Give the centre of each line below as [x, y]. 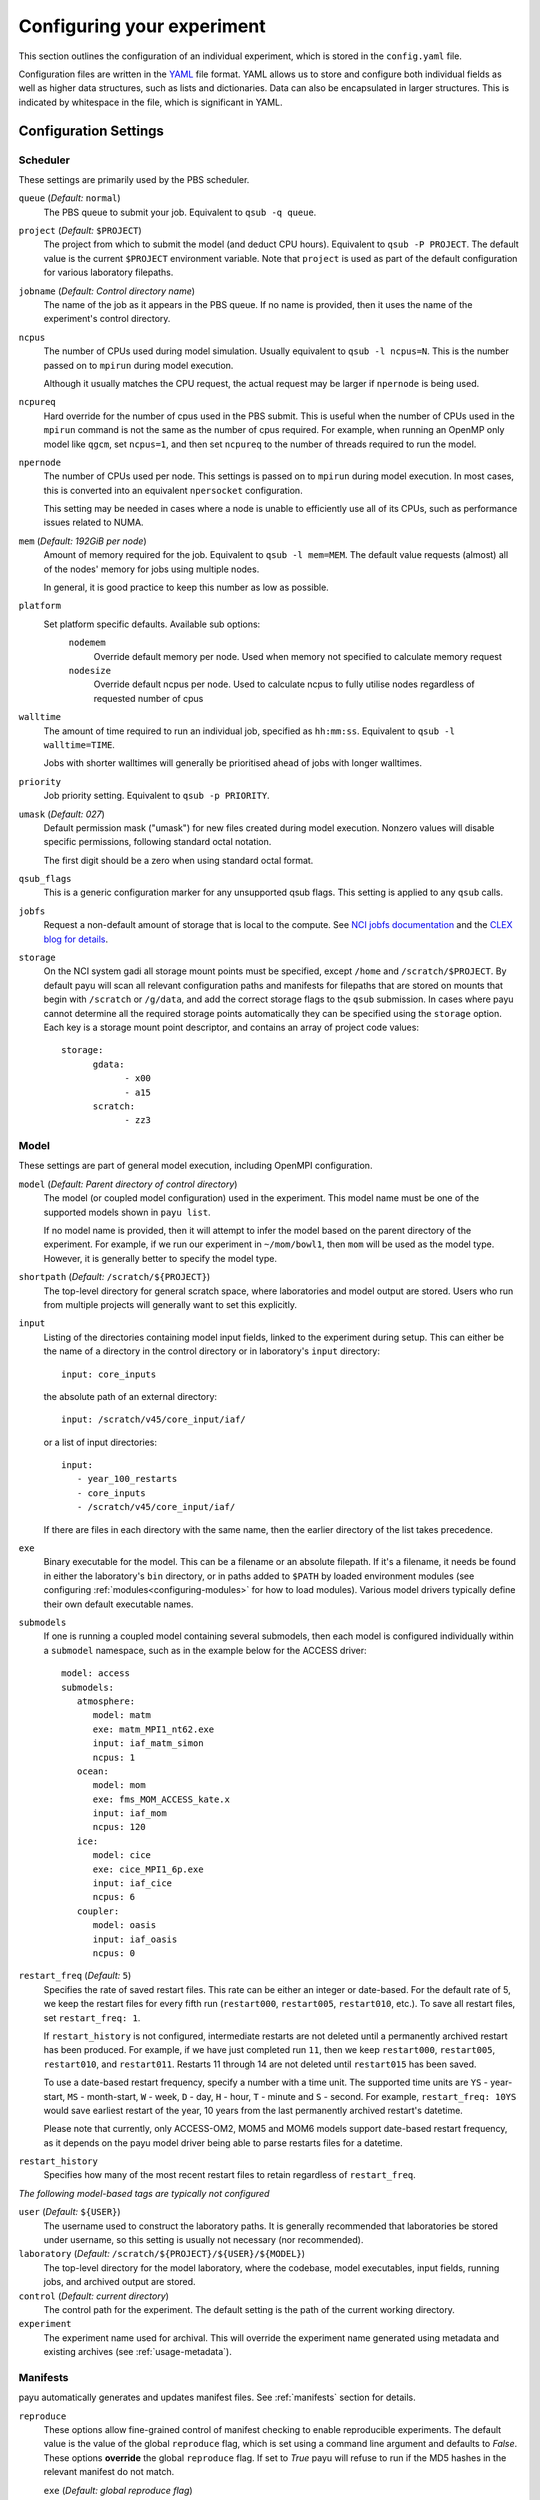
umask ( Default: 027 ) [61, 814]
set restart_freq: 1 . [92, 2017]
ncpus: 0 [114, 1953]
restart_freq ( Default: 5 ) [75, 1976]
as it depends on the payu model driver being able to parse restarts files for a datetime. [223, 2142]
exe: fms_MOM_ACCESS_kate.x [161, 1799]
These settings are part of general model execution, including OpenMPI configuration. [195, 1166]
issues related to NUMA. [93, 522]
